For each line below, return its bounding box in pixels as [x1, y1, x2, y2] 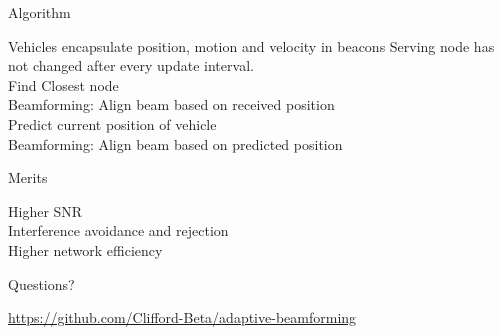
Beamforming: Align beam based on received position [8, 94, 335, 115]
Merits [8, 167, 48, 188]
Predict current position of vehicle [8, 113, 217, 134]
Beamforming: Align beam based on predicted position [8, 133, 343, 154]
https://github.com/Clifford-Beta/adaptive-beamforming [8, 307, 357, 328]
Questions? [8, 273, 75, 294]
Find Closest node [8, 74, 119, 95]
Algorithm [8, 2, 71, 22]
